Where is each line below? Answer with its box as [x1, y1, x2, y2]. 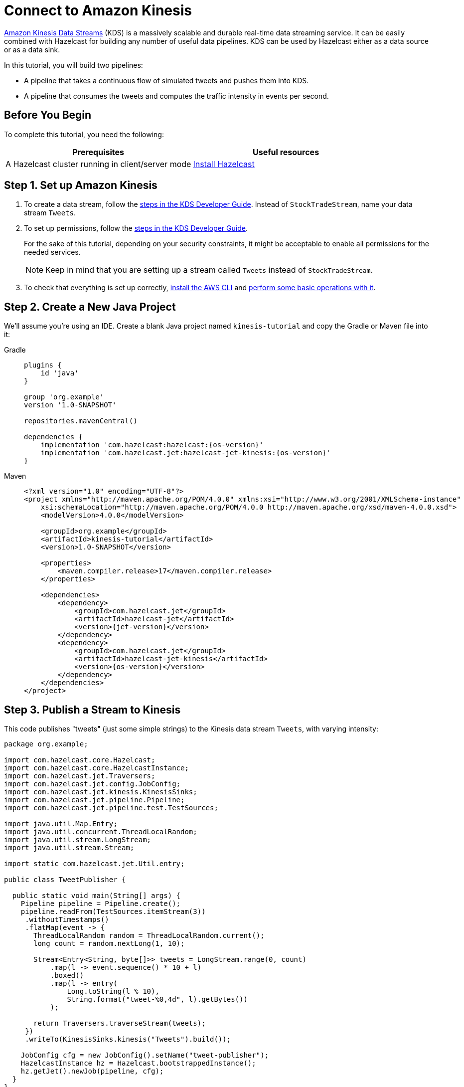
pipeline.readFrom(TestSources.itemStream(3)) [20, 907, 206, 916]
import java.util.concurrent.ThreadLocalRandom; [4, 828, 197, 836]
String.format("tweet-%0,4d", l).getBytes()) [67, 995, 248, 1004]
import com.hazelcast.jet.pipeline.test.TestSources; [4, 804, 218, 812]
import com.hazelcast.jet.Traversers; [4, 772, 155, 780]
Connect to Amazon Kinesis [4, 2, 192, 19]
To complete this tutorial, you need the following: [4, 130, 164, 139]
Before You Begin [4, 109, 92, 122]
